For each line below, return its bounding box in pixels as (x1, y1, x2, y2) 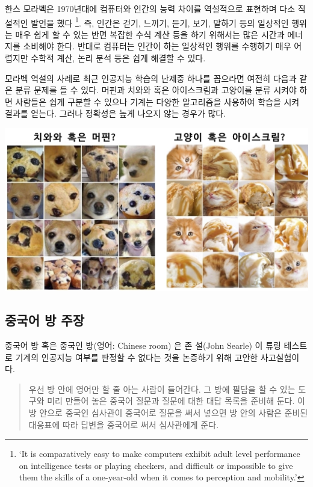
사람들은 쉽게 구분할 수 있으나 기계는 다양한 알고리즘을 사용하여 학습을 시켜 (15, 95, 300, 108)
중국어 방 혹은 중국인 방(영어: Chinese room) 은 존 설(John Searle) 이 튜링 (5, 338, 281, 351)
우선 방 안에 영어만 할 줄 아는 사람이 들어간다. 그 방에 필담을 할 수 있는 (28, 382, 296, 395)
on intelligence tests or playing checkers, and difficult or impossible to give (19, 459, 293, 471)
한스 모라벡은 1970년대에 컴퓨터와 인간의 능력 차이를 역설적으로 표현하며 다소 (5, 2, 296, 14)
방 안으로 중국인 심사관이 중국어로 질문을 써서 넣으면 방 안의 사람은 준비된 (28, 406, 308, 418)
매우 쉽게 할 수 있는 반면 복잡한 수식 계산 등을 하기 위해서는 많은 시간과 (15, 28, 285, 40)
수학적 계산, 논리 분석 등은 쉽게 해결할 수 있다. (31, 52, 206, 64)
